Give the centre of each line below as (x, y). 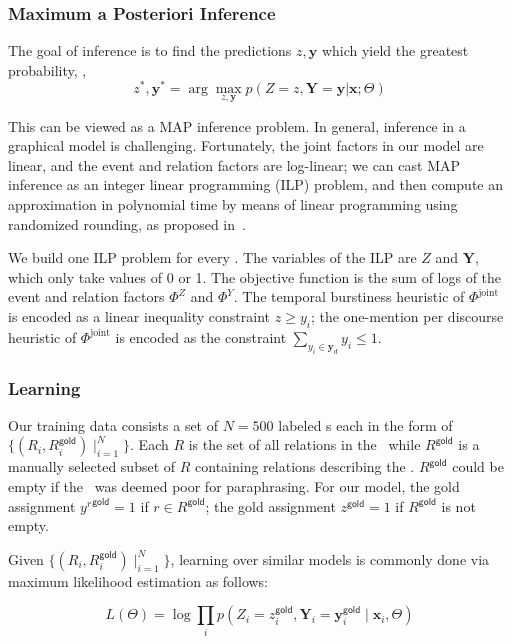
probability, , (47, 69)
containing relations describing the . (305, 466)
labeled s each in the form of (365, 424)
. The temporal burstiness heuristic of (349, 296)
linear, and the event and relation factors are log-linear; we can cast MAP (234, 164)
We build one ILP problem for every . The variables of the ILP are (212, 257)
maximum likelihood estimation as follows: (138, 580)
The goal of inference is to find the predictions (150, 50)
